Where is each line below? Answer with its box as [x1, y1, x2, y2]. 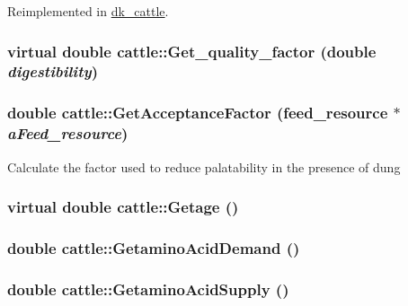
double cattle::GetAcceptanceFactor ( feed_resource [7, 101, 388, 124]
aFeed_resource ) [7, 122, 129, 144]
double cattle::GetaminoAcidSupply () [7, 277, 289, 300]
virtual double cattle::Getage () [7, 196, 239, 218]
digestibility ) [7, 60, 99, 83]
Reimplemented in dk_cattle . [7, 2, 169, 20]
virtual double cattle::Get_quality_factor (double [7, 39, 377, 62]
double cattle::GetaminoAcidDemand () [7, 236, 300, 258]
